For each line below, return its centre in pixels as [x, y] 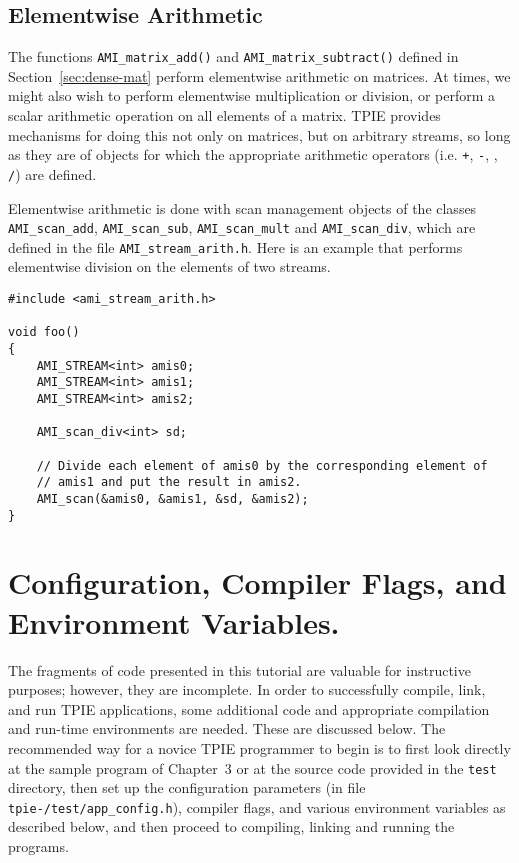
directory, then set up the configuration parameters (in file [187, 787]
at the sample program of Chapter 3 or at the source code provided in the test [252, 767]
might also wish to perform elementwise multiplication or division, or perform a [252, 95]
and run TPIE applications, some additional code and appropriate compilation [249, 708]
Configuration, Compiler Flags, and [257, 582]
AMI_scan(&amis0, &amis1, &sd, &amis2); [172, 498]
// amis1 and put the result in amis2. [169, 482]
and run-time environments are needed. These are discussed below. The [227, 728]
